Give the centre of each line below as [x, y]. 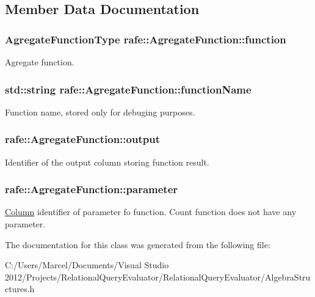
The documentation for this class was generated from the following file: [138, 244]
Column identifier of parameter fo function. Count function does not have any [151, 212]
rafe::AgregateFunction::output [82, 139]
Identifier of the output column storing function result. [107, 162]
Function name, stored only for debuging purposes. [100, 112]
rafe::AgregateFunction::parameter [92, 189]
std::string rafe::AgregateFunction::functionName [128, 89]
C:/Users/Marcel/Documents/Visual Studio [87, 265]
